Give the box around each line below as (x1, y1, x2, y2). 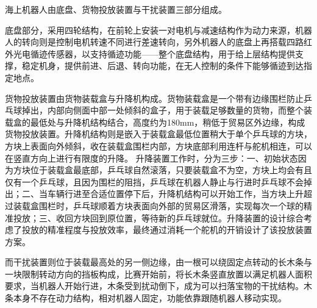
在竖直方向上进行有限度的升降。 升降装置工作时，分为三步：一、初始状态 (5, 151, 298, 164)
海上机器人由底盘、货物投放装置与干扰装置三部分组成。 (5, 3, 227, 15)
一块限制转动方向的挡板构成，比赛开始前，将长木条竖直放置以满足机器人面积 (5, 267, 312, 280)
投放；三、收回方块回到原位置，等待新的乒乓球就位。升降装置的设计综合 (13, 211, 304, 224)
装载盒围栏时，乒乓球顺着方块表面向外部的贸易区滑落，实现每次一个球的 (13, 199, 304, 212)
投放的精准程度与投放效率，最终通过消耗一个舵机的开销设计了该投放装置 (21, 223, 312, 236)
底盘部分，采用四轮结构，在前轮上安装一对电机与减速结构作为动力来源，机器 (5, 23, 312, 36)
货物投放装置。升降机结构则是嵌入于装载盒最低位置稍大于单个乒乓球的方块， (5, 127, 312, 140)
